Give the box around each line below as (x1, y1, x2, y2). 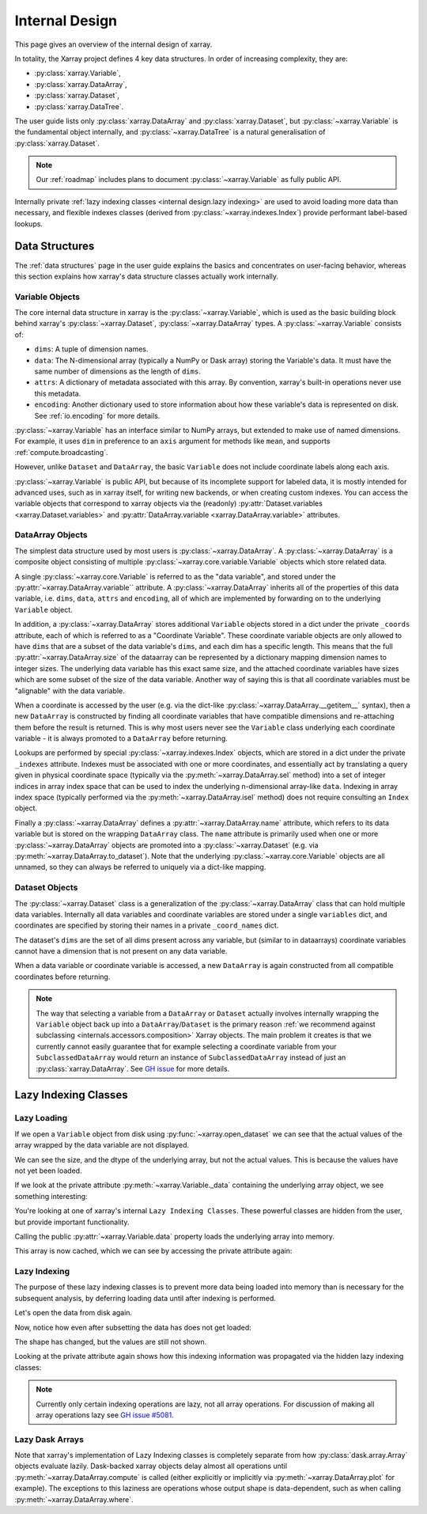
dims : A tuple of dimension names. (34, 344, 149, 354)
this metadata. (34, 389, 81, 398)
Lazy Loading (14, 1113, 68, 1124)
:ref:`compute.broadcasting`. (14, 447, 108, 457)
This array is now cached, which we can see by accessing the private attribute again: (14, 1246, 293, 1256)
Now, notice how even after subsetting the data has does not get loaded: (14, 1322, 252, 1332)
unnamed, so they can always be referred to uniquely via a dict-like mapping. (14, 863, 266, 872)
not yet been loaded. (14, 1166, 82, 1175)
